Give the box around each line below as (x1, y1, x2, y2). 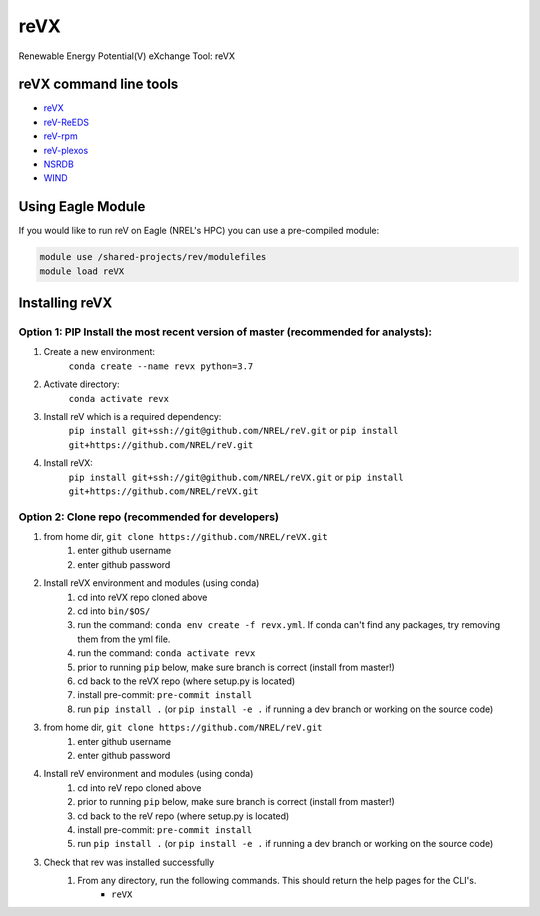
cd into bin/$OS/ (77, 605, 151, 617)
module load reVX (39, 265, 125, 277)
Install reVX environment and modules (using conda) (43, 577, 260, 589)
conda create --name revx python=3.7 (68, 360, 254, 372)
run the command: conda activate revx (77, 647, 256, 659)
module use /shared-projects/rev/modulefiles (39, 251, 267, 263)
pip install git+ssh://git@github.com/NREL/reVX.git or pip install (68, 471, 404, 483)
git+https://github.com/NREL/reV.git (68, 439, 254, 450)
